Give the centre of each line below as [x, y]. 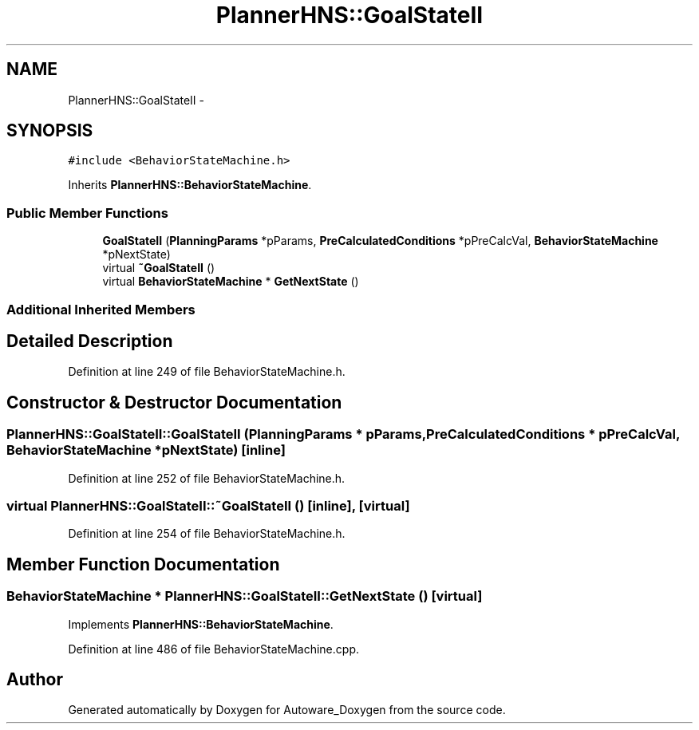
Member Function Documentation [143, 564]
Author [35, 680]
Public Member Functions [87, 213]
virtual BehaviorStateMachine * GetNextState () [231, 282]
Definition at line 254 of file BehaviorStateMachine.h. [207, 534]
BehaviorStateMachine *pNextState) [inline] [146, 450]
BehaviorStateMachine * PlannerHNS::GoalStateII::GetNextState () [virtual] [245, 596]
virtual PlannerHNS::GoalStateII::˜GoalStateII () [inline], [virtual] [208, 506]
